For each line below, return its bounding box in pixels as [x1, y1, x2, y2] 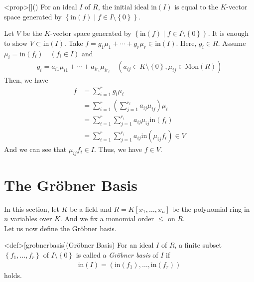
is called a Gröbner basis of [76, 250, 158, 260]
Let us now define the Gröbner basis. [4, 223, 117, 233]
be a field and [70, 203, 112, 214]
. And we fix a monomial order [60, 213, 154, 224]
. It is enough [208, 28, 249, 38]
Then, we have [4, 75, 48, 85]
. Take [64, 37, 83, 48]
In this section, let [4, 203, 59, 214]
